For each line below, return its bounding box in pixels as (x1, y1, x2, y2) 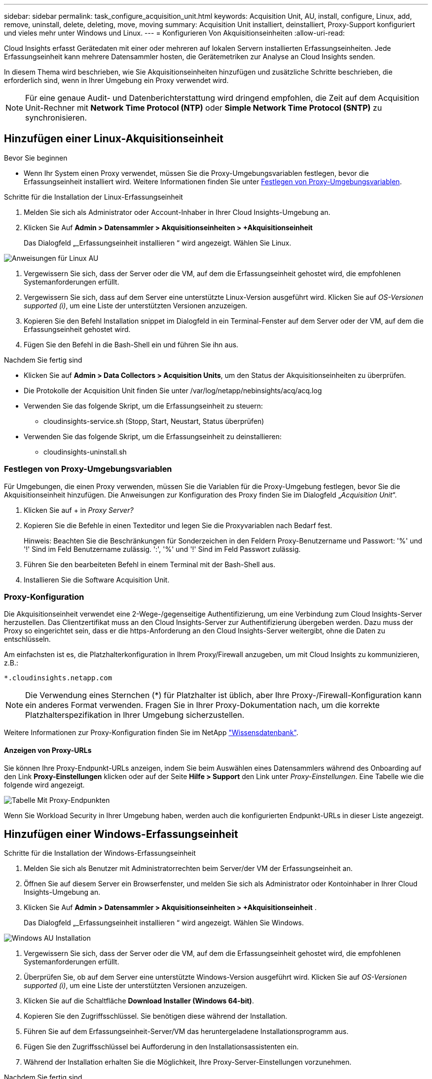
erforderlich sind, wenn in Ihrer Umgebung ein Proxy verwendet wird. (4, 76, 229, 84)
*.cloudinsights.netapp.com (4, 674, 112, 682)
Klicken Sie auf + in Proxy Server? (24, 505, 134, 514)
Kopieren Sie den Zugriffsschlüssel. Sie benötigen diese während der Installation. (24, 1012, 288, 1021)
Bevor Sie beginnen (4, 153, 68, 162)
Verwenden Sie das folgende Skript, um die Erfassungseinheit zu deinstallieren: (24, 432, 282, 441)
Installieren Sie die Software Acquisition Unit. (24, 575, 170, 584)
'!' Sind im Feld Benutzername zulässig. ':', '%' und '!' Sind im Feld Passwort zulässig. (24, 544, 301, 553)
